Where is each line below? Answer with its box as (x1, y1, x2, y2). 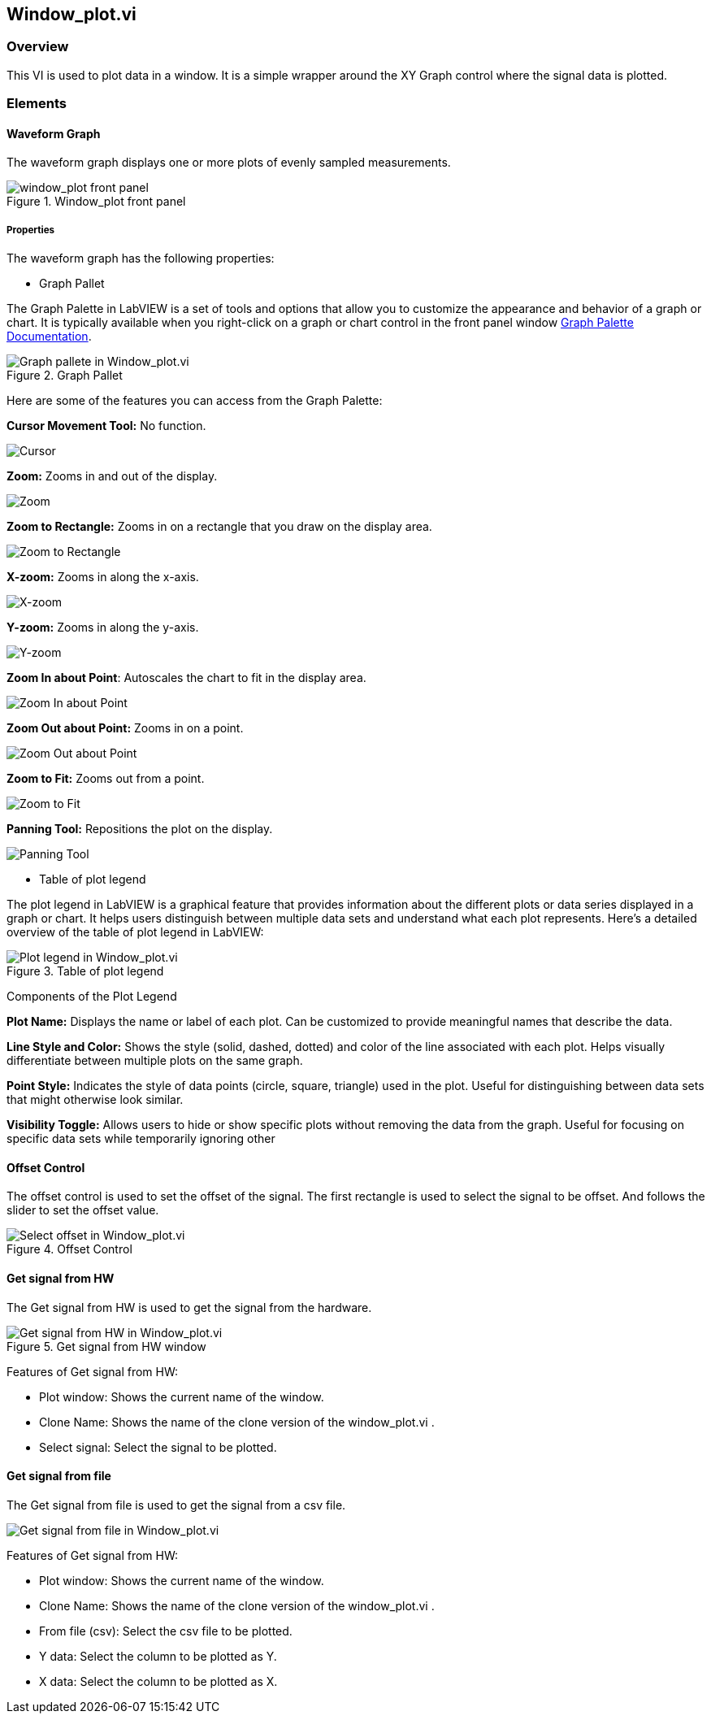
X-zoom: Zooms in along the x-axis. (7, 570, 199, 584)
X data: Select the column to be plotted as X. (39, 1674, 278, 1688)
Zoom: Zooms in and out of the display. (7, 469, 218, 484)
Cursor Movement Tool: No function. (7, 419, 206, 433)
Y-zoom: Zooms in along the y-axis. (7, 620, 199, 635)
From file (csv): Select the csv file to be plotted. (39, 1623, 293, 1638)
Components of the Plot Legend (7, 989, 177, 1004)
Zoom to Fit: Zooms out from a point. (7, 771, 205, 786)
